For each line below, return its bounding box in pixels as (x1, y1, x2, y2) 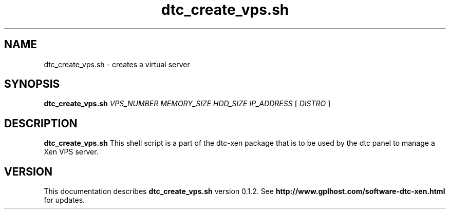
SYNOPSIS (4, 78, 60, 91)
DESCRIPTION (4, 117, 78, 130)
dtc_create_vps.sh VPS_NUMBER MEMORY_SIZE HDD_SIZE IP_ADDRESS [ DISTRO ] (44, 99, 331, 108)
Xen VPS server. (44, 147, 99, 157)
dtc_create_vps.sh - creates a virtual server (44, 60, 190, 69)
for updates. (44, 196, 85, 205)
